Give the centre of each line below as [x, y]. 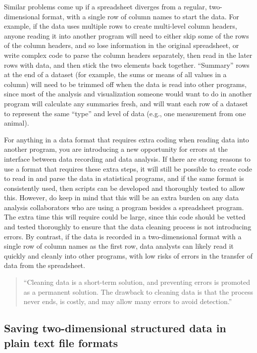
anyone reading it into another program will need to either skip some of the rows [127, 35]
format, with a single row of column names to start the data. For [141, 16]
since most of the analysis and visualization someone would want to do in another [128, 94]
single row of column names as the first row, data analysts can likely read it [119, 246]
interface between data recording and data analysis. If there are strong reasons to [127, 158]
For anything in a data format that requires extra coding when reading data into [127, 139]
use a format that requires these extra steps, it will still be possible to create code [128, 168]
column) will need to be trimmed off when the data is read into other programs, [125, 84]
